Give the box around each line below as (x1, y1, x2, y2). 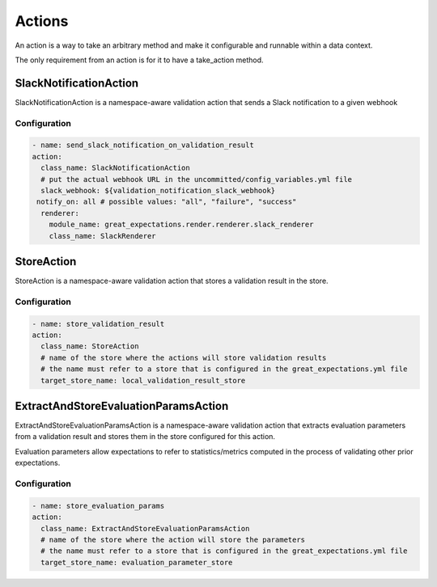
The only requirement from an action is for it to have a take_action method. (15, 55, 264, 65)
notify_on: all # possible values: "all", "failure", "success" (36, 197, 297, 206)
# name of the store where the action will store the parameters (40, 534, 306, 544)
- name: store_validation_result (32, 319, 165, 328)
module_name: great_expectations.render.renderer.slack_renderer (49, 220, 314, 230)
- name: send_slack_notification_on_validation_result (32, 141, 254, 150)
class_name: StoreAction (40, 342, 139, 351)
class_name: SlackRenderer (49, 231, 157, 240)
